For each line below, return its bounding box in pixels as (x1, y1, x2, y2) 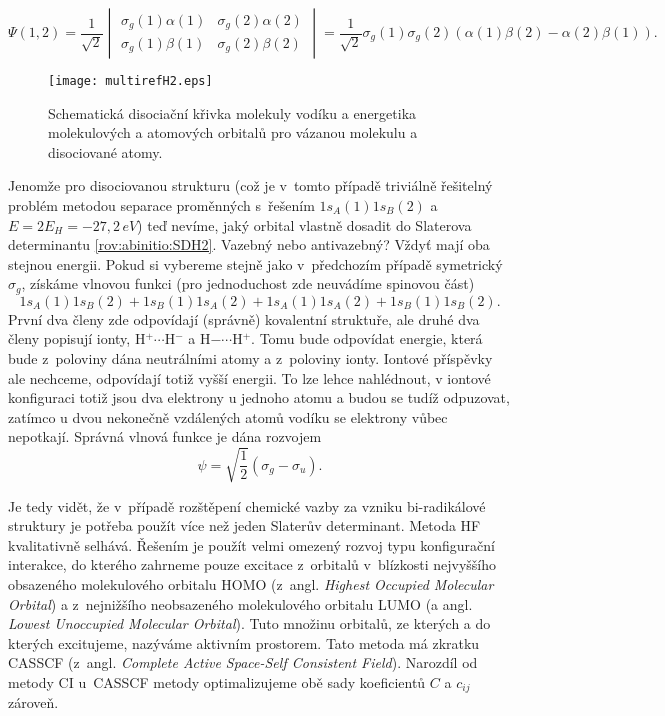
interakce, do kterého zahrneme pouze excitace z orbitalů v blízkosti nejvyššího (8, 554, 497, 575)
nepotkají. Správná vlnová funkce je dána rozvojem (8, 426, 322, 447)
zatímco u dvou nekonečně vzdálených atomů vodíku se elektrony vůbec (8, 406, 448, 427)
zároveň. (8, 692, 59, 713)
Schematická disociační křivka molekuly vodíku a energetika (48, 102, 417, 123)
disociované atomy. (48, 141, 163, 162)
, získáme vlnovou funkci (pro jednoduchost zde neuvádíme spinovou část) (21, 273, 475, 294)
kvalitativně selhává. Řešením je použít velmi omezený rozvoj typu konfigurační (8, 534, 495, 555)
